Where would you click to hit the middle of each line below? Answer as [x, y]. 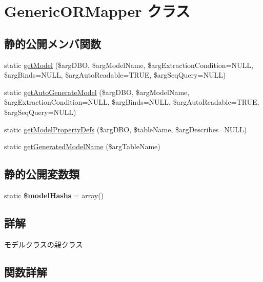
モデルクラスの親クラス [44, 244]
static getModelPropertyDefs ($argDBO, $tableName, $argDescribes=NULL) [126, 129]
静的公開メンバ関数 [53, 43]
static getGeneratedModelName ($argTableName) [82, 146]
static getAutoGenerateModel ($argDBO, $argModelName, [97, 92]
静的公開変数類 [42, 174]
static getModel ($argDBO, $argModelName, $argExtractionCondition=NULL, [129, 65]
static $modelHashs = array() [54, 195]
